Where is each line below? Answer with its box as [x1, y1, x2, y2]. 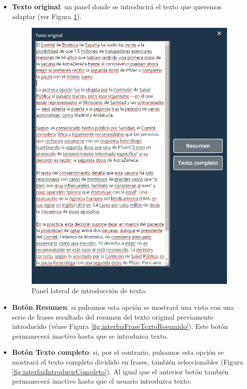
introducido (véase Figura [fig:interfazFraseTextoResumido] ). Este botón [12, 321, 228, 331]
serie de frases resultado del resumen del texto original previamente [12, 311, 213, 322]
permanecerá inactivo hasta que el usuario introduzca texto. [12, 376, 191, 386]
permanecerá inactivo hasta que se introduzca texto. [12, 330, 168, 341]
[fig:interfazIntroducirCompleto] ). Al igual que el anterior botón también [12, 366, 229, 376]
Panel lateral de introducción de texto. [31, 285, 147, 296]
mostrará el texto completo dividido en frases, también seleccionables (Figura [12, 356, 244, 367]
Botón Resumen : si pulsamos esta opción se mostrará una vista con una [12, 302, 234, 312]
